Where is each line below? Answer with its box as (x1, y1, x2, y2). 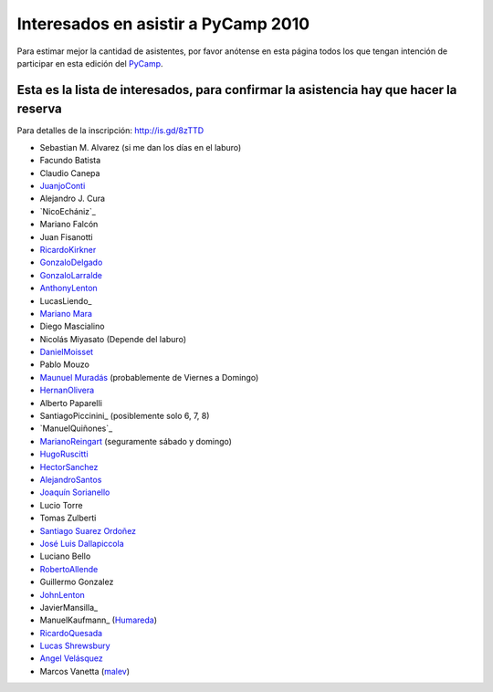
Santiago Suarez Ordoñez (39, 525, 137, 536)
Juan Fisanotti (39, 231, 93, 242)
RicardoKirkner (39, 244, 97, 255)
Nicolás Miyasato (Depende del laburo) (39, 333, 187, 344)
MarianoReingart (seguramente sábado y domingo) (39, 435, 233, 446)
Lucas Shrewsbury (39, 640, 110, 652)
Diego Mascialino (39, 320, 105, 332)
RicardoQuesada (39, 627, 103, 638)
